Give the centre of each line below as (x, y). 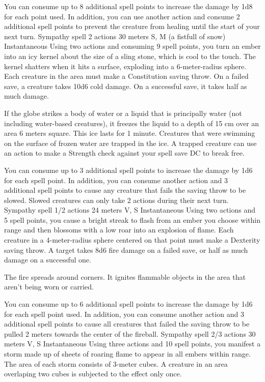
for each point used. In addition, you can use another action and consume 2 (122, 16)
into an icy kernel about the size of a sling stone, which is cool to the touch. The (130, 56)
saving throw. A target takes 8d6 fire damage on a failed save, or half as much (126, 249)
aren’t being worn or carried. (49, 287)
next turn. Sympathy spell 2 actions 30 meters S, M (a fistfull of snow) (115, 36)
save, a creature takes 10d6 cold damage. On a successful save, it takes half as (126, 86)
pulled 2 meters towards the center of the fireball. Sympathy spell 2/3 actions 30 (130, 333)
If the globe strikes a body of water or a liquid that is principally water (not (123, 113)
